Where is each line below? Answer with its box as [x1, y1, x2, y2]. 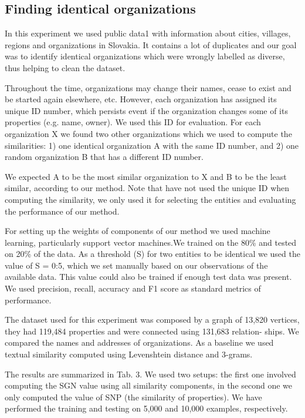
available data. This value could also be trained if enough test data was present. [5, 270, 292, 283]
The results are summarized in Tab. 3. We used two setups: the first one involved [5, 367, 296, 380]
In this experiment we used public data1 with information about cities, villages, [5, 27, 291, 39]
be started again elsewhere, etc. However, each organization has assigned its [5, 93, 277, 105]
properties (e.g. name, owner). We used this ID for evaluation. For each [5, 116, 261, 128]
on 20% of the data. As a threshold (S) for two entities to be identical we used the [5, 248, 300, 260]
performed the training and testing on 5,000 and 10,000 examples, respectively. [5, 402, 288, 414]
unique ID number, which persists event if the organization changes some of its [5, 104, 288, 116]
